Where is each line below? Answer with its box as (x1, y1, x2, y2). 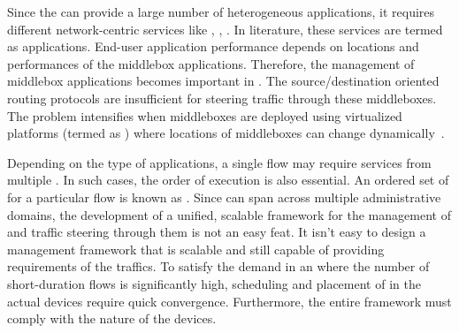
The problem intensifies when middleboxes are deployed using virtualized (7, 106, 402, 125)
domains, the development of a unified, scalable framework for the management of (7, 205, 451, 223)
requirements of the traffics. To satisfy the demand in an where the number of (7, 257, 430, 276)
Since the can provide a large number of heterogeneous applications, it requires (7, 3, 435, 20)
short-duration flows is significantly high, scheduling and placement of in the (7, 274, 421, 292)
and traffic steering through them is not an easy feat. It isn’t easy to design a (7, 223, 426, 241)
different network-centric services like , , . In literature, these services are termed (7, 19, 443, 38)
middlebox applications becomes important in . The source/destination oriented (7, 72, 440, 90)
